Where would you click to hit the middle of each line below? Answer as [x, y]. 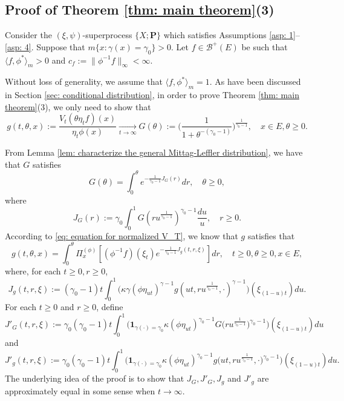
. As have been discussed [255, 81]
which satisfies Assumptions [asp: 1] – [232, 35]
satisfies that [271, 235]
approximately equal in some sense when [80, 390]
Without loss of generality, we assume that [84, 81]
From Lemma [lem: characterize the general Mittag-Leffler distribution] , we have [154, 152]
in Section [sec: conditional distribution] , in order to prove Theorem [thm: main [152, 95]
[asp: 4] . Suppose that [45, 46]
